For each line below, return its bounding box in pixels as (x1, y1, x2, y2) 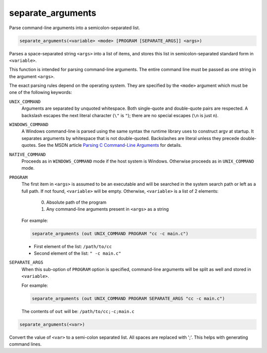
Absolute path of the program (46, 199, 107, 205)
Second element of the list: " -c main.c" (34, 250, 121, 257)
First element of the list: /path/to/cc (34, 243, 112, 249)
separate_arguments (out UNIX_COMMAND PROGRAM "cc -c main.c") (32, 230, 189, 236)
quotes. (21, 142, 37, 148)
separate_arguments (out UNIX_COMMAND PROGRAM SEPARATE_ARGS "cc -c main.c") (32, 296, 225, 301)
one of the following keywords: (9, 89, 72, 95)
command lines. (9, 341, 42, 347)
